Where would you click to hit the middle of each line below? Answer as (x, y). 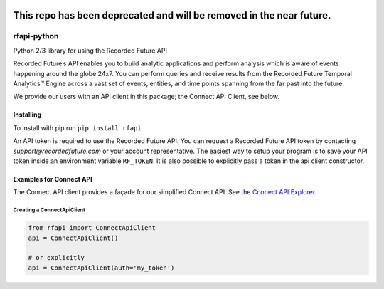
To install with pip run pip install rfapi (77, 127)
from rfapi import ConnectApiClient (92, 228)
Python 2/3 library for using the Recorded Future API (90, 51)
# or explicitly (57, 258)
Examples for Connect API (53, 179)
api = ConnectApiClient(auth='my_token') (101, 268)
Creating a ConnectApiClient (49, 210)
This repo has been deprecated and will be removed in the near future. (172, 15)
